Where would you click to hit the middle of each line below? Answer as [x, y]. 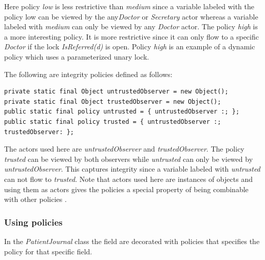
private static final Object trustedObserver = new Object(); [113, 101]
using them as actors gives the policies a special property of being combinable [126, 189]
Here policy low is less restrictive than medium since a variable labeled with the [129, 6]
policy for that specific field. [48, 251]
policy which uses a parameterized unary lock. [77, 56]
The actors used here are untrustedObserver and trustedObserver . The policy [124, 149]
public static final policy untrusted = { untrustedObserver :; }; [122, 112]
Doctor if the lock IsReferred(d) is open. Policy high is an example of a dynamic [130, 47]
